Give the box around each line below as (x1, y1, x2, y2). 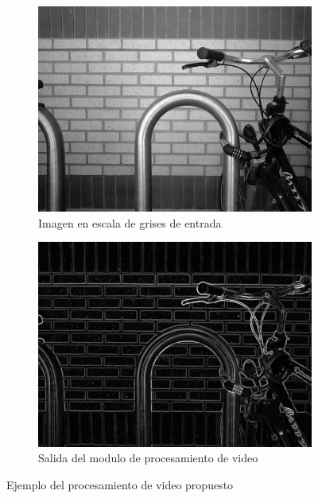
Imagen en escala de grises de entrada (38, 214, 222, 231)
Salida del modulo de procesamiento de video (38, 449, 258, 466)
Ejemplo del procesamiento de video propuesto (6, 476, 234, 492)
